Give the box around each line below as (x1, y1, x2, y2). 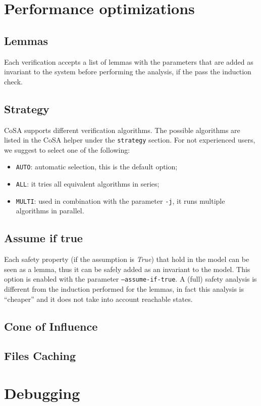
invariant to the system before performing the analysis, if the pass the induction (4, 66, 251, 77)
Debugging (4, 382, 80, 403)
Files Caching (4, 348, 76, 364)
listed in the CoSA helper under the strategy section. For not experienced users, (4, 134, 255, 145)
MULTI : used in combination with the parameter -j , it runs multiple (16, 195, 225, 206)
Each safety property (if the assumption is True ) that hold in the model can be (4, 254, 249, 264)
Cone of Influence (4, 318, 98, 334)
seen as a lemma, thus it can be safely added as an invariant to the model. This (4, 263, 250, 274)
